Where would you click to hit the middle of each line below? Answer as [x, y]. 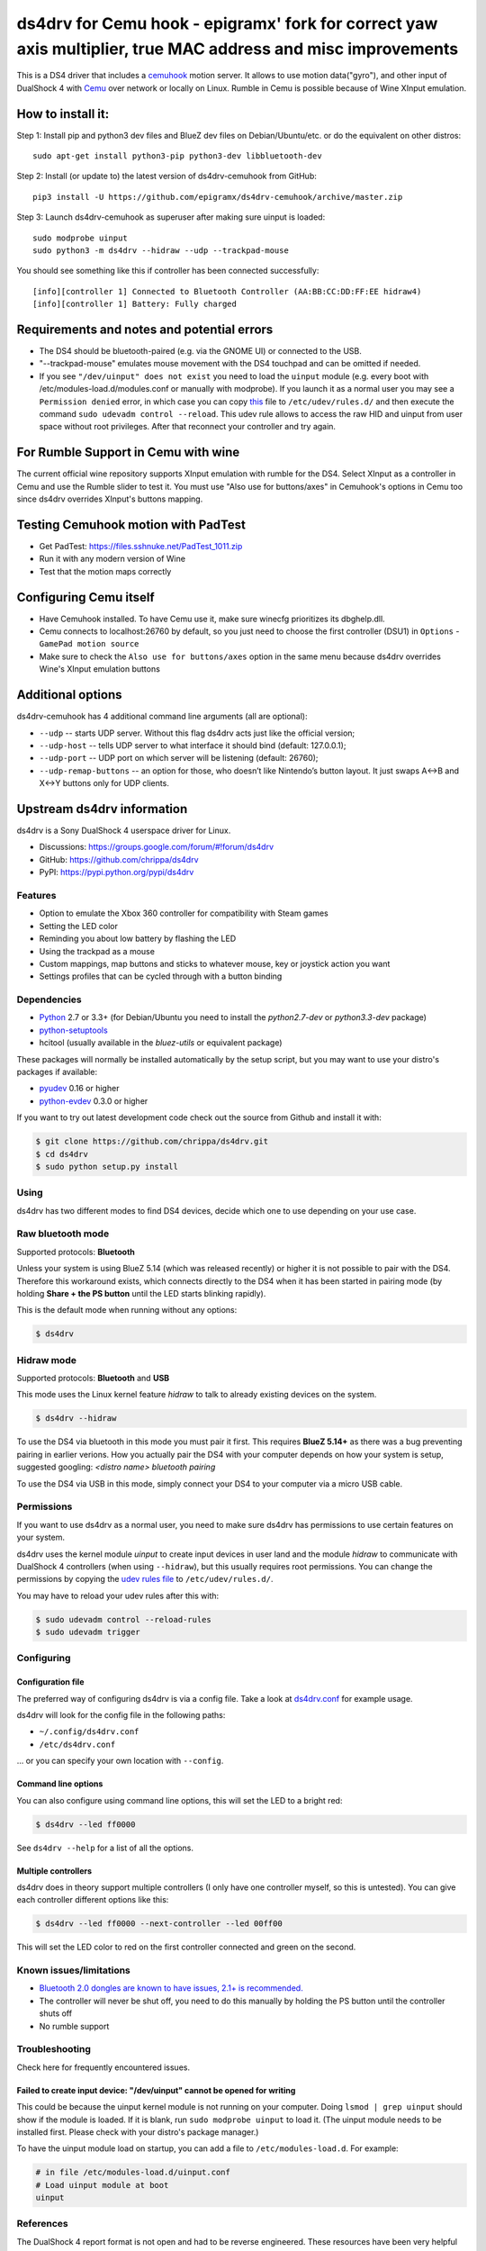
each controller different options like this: [93, 1900]
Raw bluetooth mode [63, 1234]
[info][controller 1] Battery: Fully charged [135, 304]
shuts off [55, 2013]
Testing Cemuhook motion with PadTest [131, 524]
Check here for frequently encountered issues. [103, 2067]
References [42, 2224]
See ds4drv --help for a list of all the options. [105, 1848]
